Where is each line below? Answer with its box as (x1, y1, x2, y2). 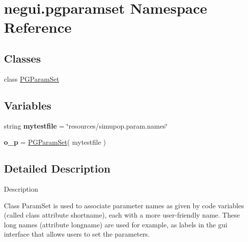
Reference (4, 17, 72, 37)
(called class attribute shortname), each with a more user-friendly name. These (4, 210, 240, 220)
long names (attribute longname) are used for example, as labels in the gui (4, 219, 227, 229)
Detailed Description (4, 161, 111, 176)
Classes (4, 50, 41, 66)
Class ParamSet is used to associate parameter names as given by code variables (4, 200, 244, 210)
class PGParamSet (4, 73, 60, 84)
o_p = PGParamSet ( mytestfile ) (4, 137, 106, 147)
